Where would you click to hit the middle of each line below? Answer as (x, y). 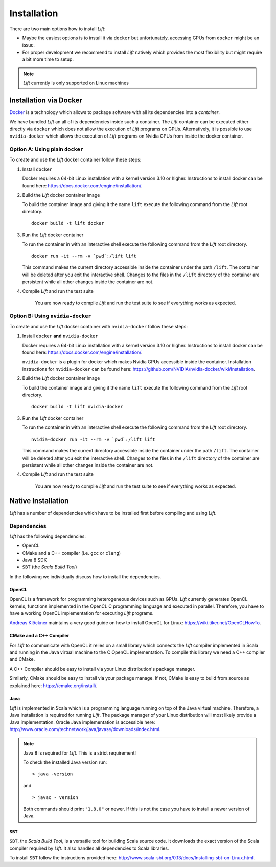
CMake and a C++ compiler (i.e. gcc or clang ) (72, 553)
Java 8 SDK (34, 560)
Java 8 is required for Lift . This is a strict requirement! (80, 753)
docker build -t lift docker (68, 223)
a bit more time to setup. (48, 59)
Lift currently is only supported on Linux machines (76, 83)
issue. (29, 45)
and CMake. (22, 659)
